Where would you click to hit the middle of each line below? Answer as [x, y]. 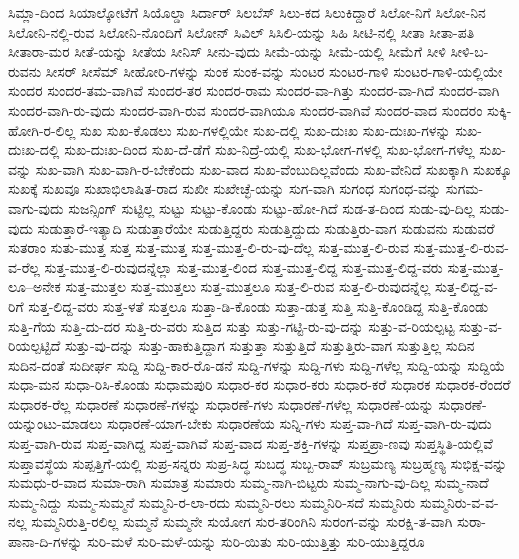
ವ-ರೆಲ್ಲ [24, 266]
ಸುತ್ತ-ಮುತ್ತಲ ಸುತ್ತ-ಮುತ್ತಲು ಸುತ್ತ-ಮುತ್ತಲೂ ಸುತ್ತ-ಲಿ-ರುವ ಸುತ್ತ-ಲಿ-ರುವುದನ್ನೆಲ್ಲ [248, 286]
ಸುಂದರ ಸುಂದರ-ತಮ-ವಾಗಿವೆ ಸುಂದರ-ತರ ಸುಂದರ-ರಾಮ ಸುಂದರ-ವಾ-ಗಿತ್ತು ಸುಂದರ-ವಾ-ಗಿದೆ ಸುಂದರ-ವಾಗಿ [254, 90]
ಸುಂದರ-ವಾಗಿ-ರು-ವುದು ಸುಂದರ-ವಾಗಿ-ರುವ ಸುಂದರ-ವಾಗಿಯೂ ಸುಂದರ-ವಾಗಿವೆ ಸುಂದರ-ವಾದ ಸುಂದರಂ [245, 109]
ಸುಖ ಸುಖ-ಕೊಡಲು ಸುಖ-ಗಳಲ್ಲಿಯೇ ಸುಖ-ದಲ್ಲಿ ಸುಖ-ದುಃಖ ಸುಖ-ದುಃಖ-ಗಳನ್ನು [265, 129]
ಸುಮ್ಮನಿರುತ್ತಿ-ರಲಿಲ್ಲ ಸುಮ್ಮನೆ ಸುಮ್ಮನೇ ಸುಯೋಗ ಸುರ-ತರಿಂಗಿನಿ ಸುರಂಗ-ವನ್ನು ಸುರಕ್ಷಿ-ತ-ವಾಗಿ [242, 521]
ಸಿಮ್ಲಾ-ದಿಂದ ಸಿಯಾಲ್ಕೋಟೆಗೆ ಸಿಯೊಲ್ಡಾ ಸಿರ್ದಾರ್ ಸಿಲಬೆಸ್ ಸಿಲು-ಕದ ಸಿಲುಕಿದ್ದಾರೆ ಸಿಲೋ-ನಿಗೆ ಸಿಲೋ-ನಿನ [247, 12]
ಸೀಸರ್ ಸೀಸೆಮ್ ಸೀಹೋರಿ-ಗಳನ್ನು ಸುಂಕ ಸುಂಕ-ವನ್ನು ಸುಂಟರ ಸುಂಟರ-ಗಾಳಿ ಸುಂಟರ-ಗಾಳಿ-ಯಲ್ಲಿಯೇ [274, 70]
